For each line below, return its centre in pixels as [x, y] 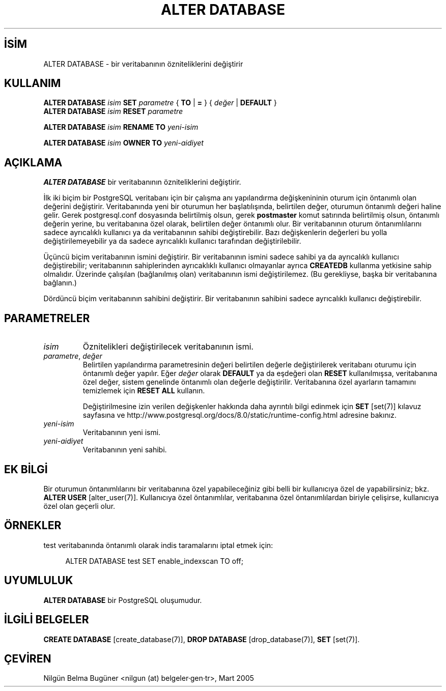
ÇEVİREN [28, 658]
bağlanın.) [60, 283]
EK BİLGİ [26, 469]
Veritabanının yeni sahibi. [125, 450]
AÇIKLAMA [33, 162]
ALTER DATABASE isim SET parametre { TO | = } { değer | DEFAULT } [160, 103]
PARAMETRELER [47, 318]
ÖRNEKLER [33, 526]
